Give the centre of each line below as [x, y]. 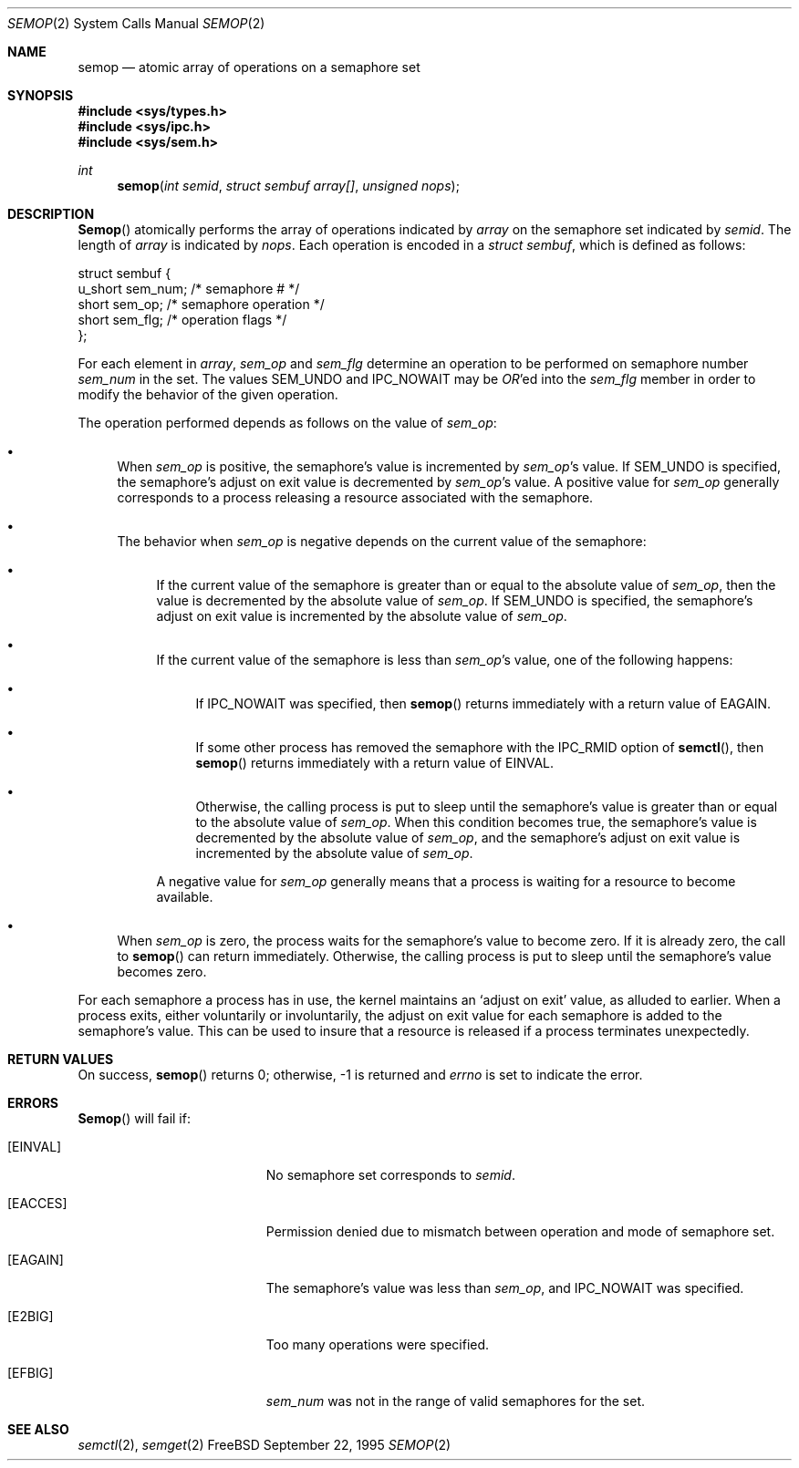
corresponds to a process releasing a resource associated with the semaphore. [355, 497]
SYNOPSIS [41, 95]
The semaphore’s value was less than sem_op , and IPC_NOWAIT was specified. [505, 1288]
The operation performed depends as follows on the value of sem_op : [287, 423]
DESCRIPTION [51, 214]
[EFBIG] [31, 1373]
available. [185, 897]
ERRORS [33, 1103]
